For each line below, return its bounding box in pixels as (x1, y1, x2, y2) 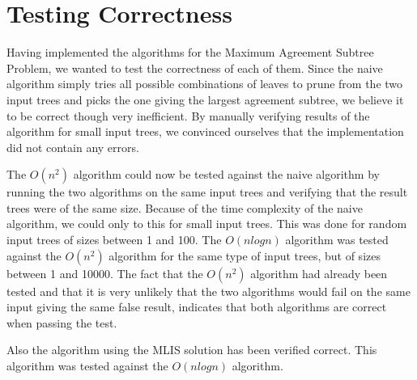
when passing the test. (6, 314, 117, 331)
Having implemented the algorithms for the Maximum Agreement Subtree (6, 44, 374, 61)
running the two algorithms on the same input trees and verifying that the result (6, 184, 408, 201)
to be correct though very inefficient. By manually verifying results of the (6, 107, 370, 124)
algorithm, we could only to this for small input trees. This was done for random (6, 215, 407, 232)
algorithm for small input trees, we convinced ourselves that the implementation (6, 123, 404, 140)
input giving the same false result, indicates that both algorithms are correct (6, 298, 387, 315)
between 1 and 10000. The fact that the (6, 264, 203, 281)
